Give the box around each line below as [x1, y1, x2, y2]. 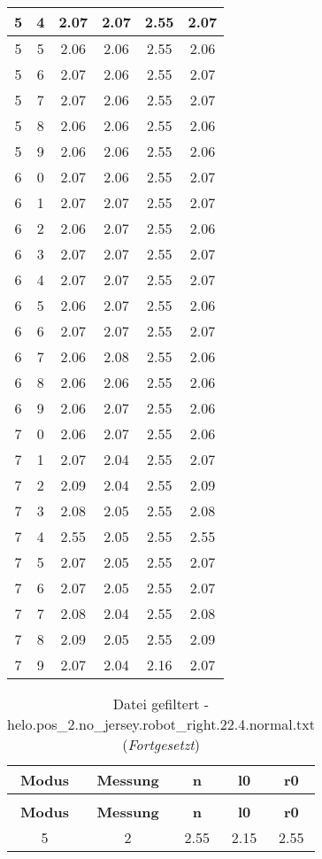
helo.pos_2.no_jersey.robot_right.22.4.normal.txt [7, 714, 316, 734]
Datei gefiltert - [112, 693, 210, 714]
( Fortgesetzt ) [122, 734, 200, 755]
